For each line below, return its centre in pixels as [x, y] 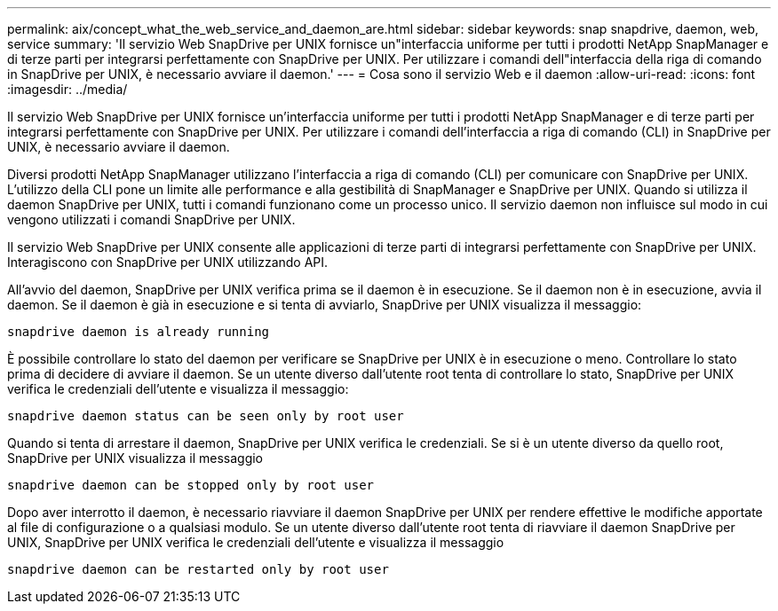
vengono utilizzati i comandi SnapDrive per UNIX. [151, 219]
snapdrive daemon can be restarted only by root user [198, 569]
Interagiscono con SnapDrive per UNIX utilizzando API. [168, 262]
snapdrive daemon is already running [139, 332]
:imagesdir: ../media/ [67, 89]
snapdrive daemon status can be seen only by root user [206, 416]
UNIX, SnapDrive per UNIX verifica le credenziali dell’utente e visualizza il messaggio [256, 542]
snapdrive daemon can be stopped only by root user [191, 485]
